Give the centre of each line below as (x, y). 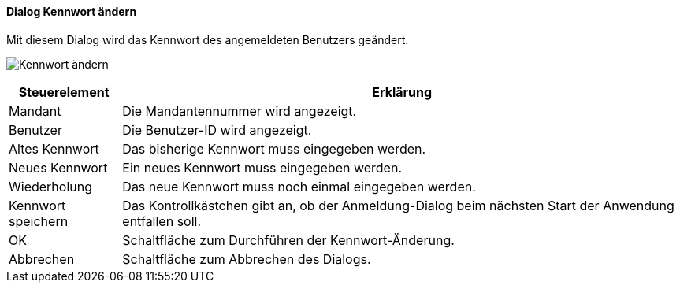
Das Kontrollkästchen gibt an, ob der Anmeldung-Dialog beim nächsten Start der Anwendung (398, 205)
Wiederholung (51, 186)
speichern (39, 221)
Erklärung (402, 92)
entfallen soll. (162, 221)
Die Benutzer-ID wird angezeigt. (217, 130)
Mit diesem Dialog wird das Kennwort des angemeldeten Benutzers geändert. (208, 39)
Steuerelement (64, 92)
